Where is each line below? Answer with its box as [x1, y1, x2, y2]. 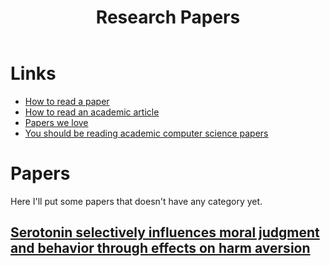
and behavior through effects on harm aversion [10, 240, 311, 257]
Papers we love [24, 116, 89, 128]
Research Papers [95, 6, 241, 29]
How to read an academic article [24, 106, 160, 118]
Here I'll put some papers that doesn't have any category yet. [10, 195, 263, 207]
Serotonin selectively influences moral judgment [10, 224, 320, 241]
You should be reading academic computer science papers [24, 127, 269, 139]
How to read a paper [24, 95, 110, 107]
